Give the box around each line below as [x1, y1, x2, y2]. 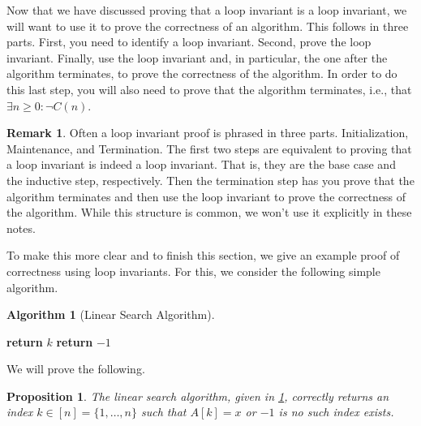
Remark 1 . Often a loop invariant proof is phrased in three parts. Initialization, [6, 124, 409, 141]
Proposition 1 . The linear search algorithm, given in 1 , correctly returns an [6, 387, 389, 404]
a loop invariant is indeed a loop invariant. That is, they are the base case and [6, 156, 396, 173]
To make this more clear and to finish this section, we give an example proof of [6, 247, 400, 264]
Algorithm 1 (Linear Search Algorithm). [6, 306, 215, 323]
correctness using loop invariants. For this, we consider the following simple [6, 262, 380, 279]
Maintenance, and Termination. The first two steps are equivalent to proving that [6, 140, 412, 157]
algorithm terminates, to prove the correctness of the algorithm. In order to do [6, 65, 397, 82]
